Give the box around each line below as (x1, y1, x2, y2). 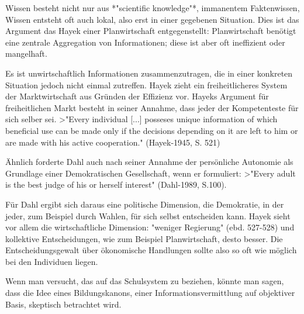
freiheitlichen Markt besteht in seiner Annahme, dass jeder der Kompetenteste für (5, 101, 299, 113)
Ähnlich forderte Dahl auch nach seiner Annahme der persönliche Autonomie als (5, 156, 293, 168)
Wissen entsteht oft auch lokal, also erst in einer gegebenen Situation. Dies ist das (5, 13, 299, 25)
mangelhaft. (5, 47, 47, 60)
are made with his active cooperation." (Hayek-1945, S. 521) (5, 136, 220, 148)
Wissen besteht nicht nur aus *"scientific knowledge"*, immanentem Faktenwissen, (5, 2, 300, 13)
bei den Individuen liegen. (5, 255, 98, 267)
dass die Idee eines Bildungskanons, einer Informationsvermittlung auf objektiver (5, 287, 295, 299)
